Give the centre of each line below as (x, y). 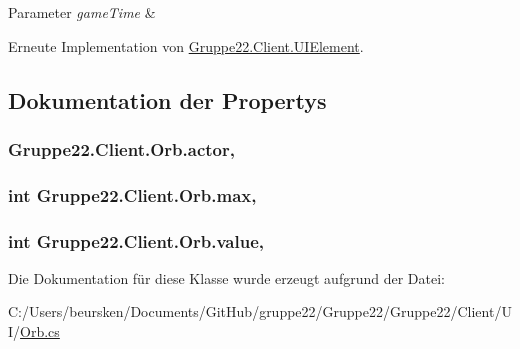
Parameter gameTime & (82, 12)
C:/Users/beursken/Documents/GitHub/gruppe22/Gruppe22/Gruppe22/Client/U (260, 311)
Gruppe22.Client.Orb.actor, (121, 148)
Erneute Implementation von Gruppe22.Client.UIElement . (186, 45)
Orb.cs (40, 331)
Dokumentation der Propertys (167, 99)
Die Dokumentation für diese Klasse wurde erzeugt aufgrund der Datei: (226, 277)
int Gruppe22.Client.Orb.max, (132, 194)
